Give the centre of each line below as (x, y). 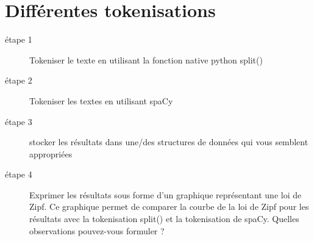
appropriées (51, 153)
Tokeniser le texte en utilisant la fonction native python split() (146, 59)
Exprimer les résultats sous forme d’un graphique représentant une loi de (166, 194)
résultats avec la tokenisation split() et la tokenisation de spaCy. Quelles (164, 219)
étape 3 (19, 121)
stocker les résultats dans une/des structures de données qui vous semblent (169, 142)
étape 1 (19, 39)
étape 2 (19, 80)
